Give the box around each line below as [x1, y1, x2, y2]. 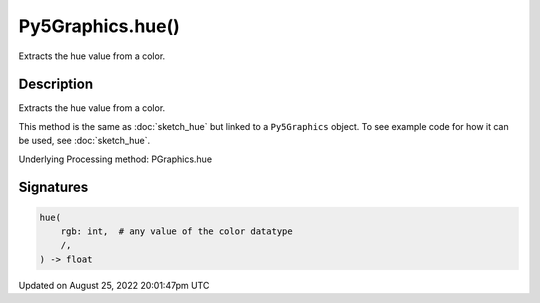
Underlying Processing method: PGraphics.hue [18, 153, 213, 165]
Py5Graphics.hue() [18, 15, 180, 37]
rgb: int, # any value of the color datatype [60, 226, 294, 237]
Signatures [18, 179, 89, 196]
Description [18, 76, 94, 93]
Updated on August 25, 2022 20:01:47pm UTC [18, 279, 210, 291]
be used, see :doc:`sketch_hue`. [18, 135, 151, 147]
